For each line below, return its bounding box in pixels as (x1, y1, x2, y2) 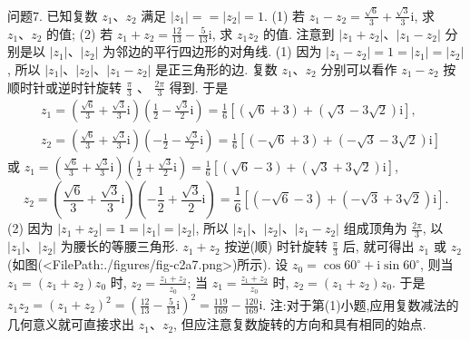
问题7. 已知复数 (7, 5, 98, 24)
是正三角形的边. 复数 (155, 59, 278, 78)
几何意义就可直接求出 (7, 315, 134, 334)
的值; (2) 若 (46, 24, 113, 43)
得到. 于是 (169, 77, 229, 96)
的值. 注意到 (262, 24, 335, 43)
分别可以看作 (320, 59, 397, 78)
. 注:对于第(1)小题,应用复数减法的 (262, 295, 459, 314)
